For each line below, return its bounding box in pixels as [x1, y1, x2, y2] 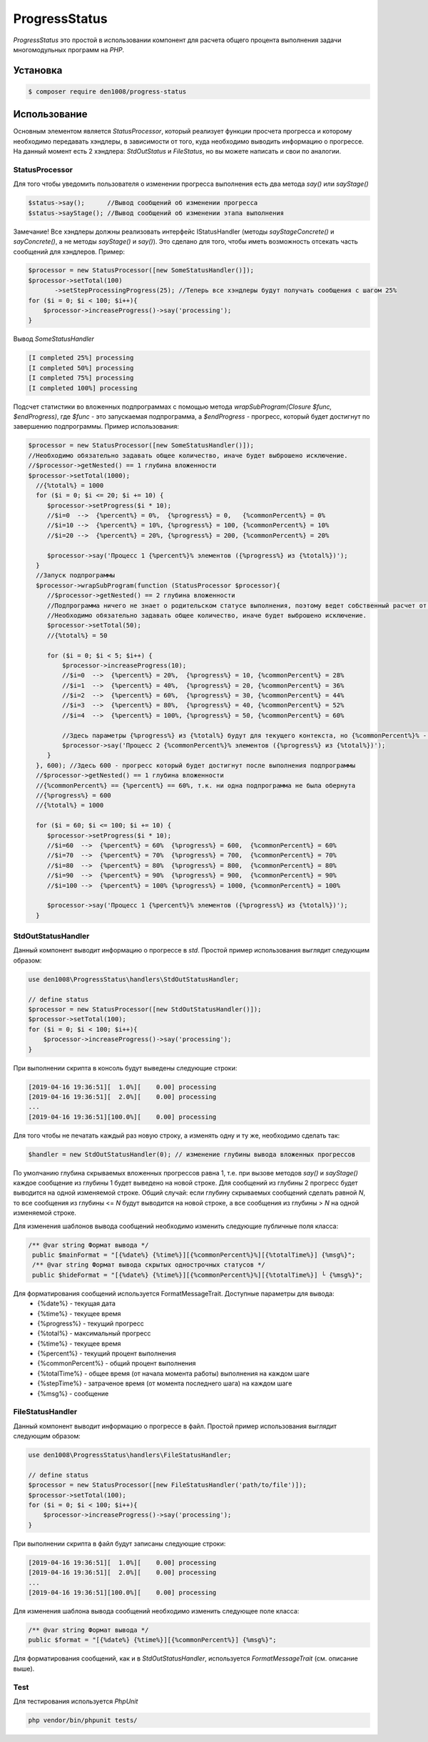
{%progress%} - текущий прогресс [37, 1319, 144, 1328]
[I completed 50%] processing [28, 364, 134, 372]
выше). [13, 1664, 35, 1673]
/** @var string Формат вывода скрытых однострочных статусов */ [32, 1261, 265, 1269]
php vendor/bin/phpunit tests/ [28, 1716, 138, 1724]
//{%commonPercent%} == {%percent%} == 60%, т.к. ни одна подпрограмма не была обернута [36, 781, 356, 790]
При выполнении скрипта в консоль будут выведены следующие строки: [13, 1063, 238, 1072]
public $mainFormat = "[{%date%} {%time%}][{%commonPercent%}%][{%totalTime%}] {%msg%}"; [32, 1250, 356, 1259]
